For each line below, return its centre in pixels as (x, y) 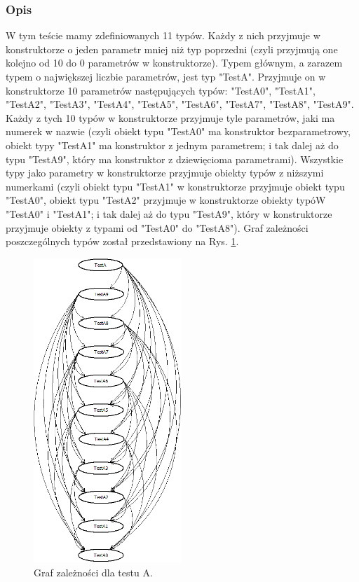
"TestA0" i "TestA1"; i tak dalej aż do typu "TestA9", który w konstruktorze (169, 213)
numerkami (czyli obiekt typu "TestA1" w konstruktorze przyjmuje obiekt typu (175, 186)
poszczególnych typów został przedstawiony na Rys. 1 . (122, 241)
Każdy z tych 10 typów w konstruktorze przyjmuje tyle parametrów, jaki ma (170, 117)
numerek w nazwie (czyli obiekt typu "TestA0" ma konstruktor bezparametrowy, (178, 131)
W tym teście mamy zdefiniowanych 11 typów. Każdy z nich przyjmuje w (163, 35)
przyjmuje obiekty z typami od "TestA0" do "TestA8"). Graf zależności (157, 227)
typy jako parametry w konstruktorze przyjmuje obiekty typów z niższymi (165, 173)
